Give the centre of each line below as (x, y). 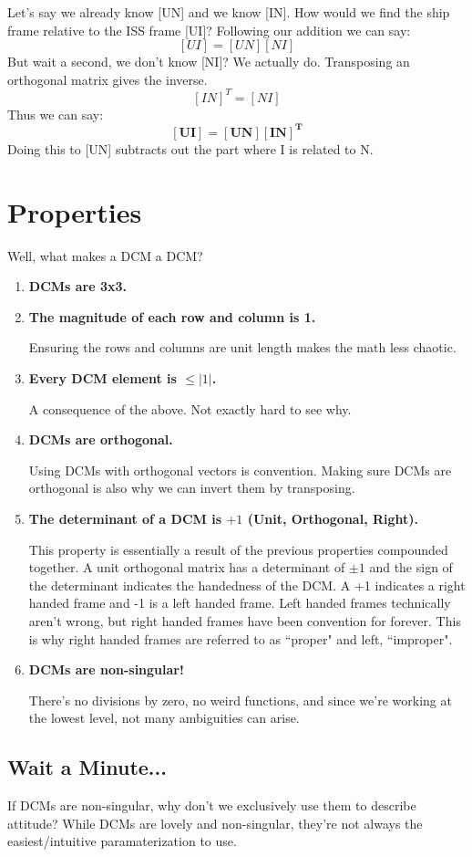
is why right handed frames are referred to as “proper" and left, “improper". (241, 638)
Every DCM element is (103, 378)
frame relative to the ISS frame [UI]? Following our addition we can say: (209, 30)
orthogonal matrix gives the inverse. (108, 79)
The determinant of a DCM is (125, 519)
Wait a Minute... (87, 767)
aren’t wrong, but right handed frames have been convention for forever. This (245, 621)
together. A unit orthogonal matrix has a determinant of (187, 567)
